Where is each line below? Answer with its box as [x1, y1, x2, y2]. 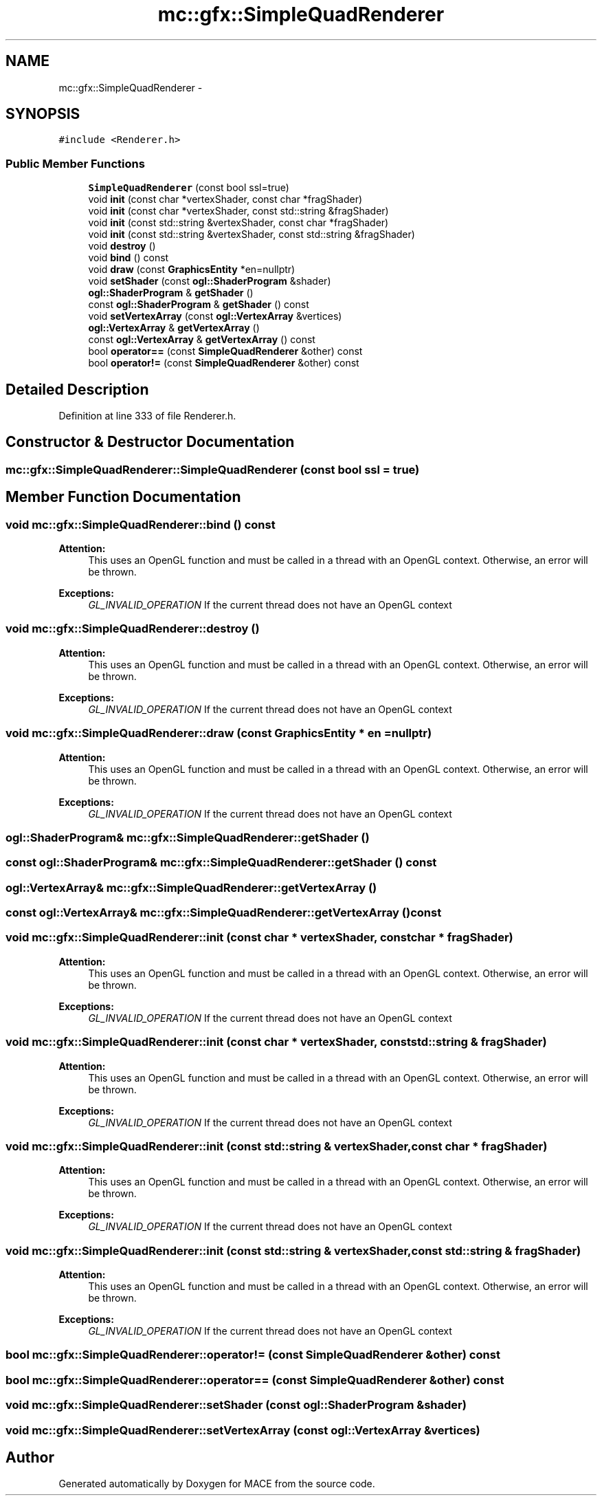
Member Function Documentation [5, 488, 241, 506]
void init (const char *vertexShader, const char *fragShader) [88, 193, 363, 206]
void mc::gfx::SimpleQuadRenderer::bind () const [5, 517, 276, 532]
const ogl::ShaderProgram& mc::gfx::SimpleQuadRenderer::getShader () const [5, 855, 437, 870]
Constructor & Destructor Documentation [5, 433, 295, 451]
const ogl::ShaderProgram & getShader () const [88, 298, 309, 311]
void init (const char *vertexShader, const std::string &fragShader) [88, 205, 389, 217]
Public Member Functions [5, 156, 145, 171]
